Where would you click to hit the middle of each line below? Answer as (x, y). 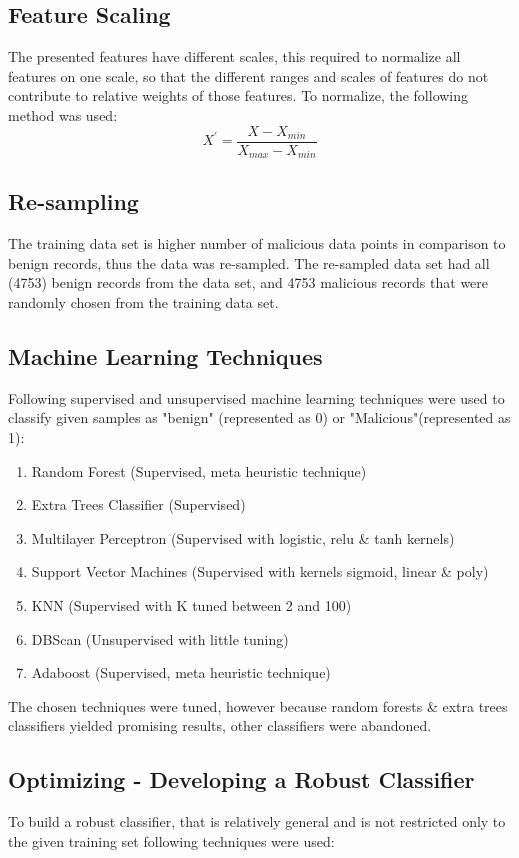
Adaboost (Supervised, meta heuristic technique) (181, 672)
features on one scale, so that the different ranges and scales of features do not (248, 75)
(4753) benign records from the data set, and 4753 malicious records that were (248, 282)
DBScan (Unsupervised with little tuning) (160, 638)
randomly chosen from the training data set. (143, 302)
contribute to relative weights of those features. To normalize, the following (238, 95)
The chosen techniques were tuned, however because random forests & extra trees (258, 705)
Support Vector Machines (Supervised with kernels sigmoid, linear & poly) (260, 571)
